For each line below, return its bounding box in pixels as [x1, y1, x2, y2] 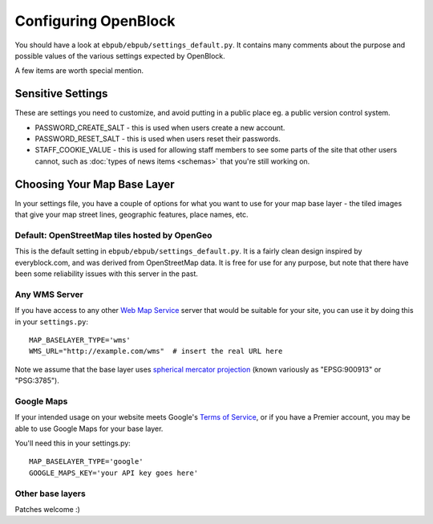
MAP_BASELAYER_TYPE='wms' [29, 335, 132, 344]
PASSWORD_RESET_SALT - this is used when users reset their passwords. [34, 134, 281, 144]
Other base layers [14, 488, 86, 499]
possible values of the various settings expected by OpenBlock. [14, 51, 226, 60]
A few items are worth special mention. [14, 66, 144, 75]
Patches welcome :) [14, 504, 80, 514]
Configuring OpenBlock [14, 12, 176, 30]
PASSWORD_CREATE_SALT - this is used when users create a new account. [34, 123, 285, 132]
